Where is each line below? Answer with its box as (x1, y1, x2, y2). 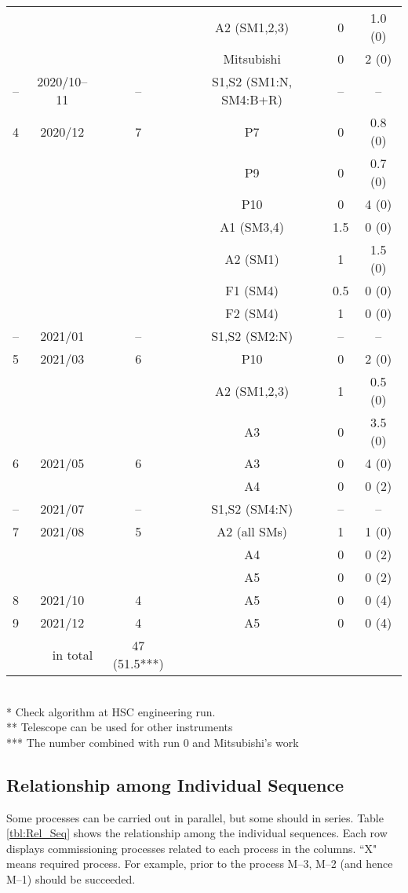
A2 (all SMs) (217, 522, 288, 540)
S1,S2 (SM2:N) (211, 327, 293, 345)
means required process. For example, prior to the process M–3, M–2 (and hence (6, 855, 393, 872)
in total (52, 645, 93, 664)
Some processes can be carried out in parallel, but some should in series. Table (6, 809, 384, 825)
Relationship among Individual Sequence (6, 772, 344, 796)
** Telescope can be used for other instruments (6, 719, 233, 735)
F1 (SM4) (225, 281, 279, 299)
